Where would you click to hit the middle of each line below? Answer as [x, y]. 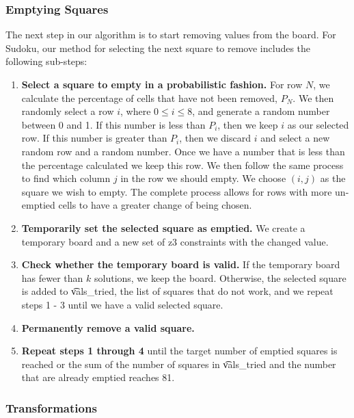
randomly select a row [68, 111]
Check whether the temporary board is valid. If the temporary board [181, 264]
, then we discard [215, 138]
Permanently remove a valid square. [108, 327]
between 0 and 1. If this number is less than [113, 124]
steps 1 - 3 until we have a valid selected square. [122, 304]
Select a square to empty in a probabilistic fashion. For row [162, 84]
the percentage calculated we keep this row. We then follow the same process [182, 165]
